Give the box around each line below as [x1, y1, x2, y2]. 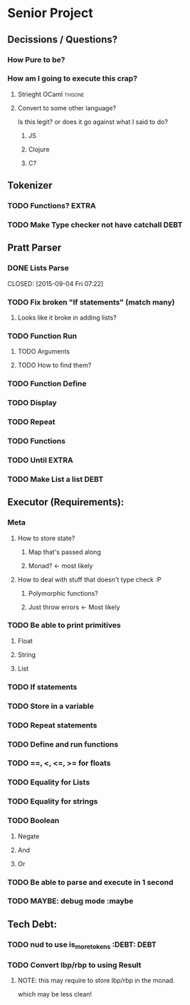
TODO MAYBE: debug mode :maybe [7, 896, 134, 906]
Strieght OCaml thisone [17, 90, 85, 98]
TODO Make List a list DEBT [7, 474, 104, 484]
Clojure [28, 144, 50, 154]
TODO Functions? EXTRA [7, 201, 96, 211]
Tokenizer [7, 179, 53, 191]
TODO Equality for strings [7, 796, 98, 806]
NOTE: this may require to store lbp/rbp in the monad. [17, 977, 176, 985]
